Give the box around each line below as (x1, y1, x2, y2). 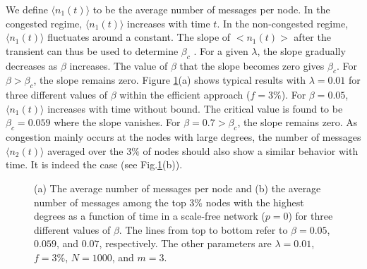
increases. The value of (69, 58, 168, 73)
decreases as (6, 58, 58, 73)
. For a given (193, 43, 248, 58)
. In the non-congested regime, (217, 15, 349, 30)
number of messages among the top (34, 194, 186, 209)
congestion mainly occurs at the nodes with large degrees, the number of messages (6, 130, 361, 144)
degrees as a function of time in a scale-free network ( (34, 208, 265, 223)
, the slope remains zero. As (237, 115, 358, 130)
